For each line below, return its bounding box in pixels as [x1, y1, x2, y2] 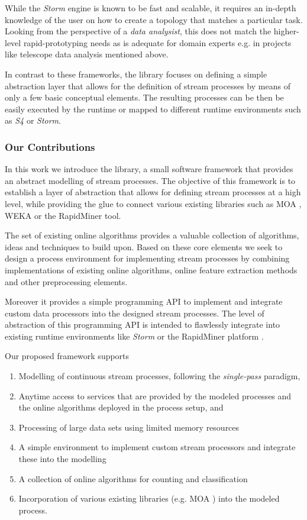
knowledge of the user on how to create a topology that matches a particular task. [5, 13, 303, 25]
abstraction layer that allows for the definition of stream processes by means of [5, 79, 290, 92]
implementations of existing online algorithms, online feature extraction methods [5, 263, 298, 276]
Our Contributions [5, 139, 95, 154]
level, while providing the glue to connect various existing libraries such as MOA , [5, 197, 302, 209]
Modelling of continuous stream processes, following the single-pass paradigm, [18, 370, 300, 382]
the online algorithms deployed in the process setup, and [18, 401, 224, 414]
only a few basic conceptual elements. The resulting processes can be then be [5, 91, 284, 104]
